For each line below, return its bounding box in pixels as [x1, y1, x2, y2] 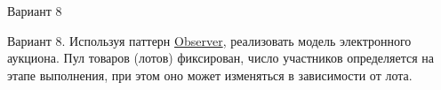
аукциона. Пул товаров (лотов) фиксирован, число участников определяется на [7, 49, 434, 67]
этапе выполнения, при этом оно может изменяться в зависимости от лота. [7, 65, 413, 84]
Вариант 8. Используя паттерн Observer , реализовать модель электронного [7, 31, 412, 49]
